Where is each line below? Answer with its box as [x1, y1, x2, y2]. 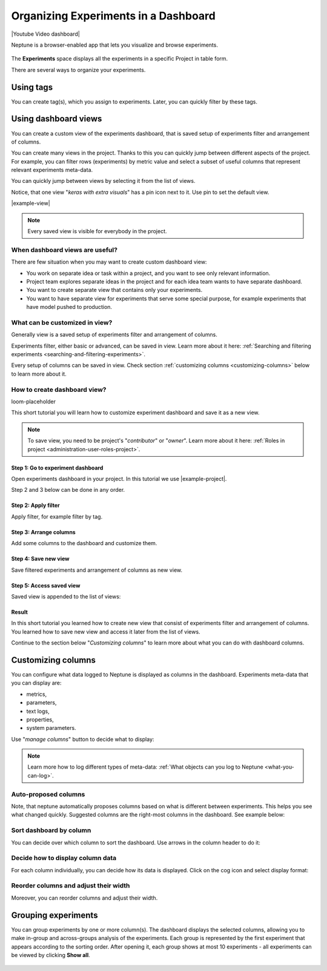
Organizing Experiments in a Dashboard [11, 9, 216, 22]
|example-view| [11, 200, 51, 207]
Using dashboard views [11, 114, 102, 124]
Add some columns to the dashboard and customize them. [11, 540, 157, 547]
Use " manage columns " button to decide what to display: [11, 735, 154, 743]
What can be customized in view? [11, 318, 113, 326]
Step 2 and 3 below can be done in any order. [11, 486, 125, 494]
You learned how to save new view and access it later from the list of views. [11, 628, 200, 635]
